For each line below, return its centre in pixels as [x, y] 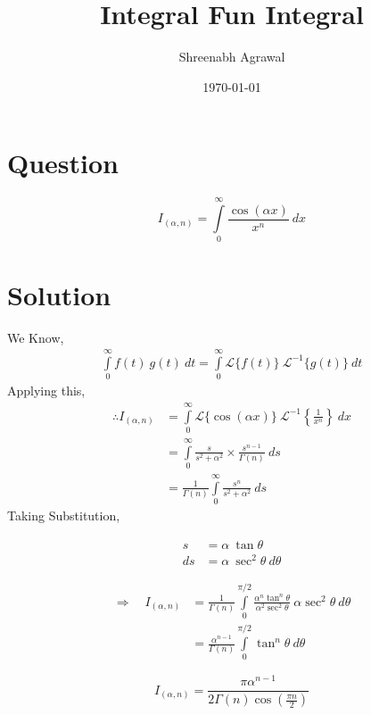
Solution [59, 294]
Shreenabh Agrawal [232, 57]
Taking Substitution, [64, 515]
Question [63, 163]
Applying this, [46, 391]
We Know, [36, 337]
